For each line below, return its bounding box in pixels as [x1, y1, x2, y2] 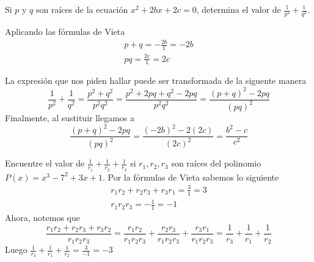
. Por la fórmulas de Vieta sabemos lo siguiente [102, 170, 279, 183]
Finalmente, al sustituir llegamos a [5, 111, 135, 124]
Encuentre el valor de [5, 157, 85, 170]
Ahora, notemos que [5, 211, 81, 224]
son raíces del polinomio [171, 157, 261, 170]
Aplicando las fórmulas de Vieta [5, 25, 125, 38]
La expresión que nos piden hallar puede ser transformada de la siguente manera [5, 74, 307, 87]
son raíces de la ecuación [36, 3, 128, 15]
